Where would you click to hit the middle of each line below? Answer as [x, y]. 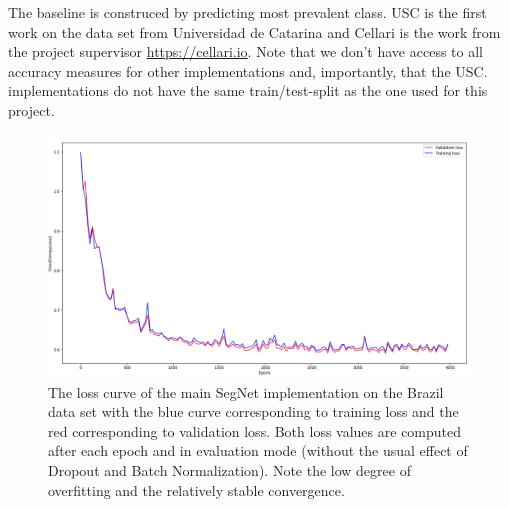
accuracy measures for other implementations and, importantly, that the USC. [248, 70]
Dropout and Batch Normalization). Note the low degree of [229, 470]
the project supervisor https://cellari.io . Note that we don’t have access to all [245, 51]
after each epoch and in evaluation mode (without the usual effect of [258, 450]
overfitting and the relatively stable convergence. [196, 489]
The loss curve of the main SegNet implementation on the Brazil [246, 391]
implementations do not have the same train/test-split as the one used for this [248, 90]
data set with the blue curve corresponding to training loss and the [253, 411]
